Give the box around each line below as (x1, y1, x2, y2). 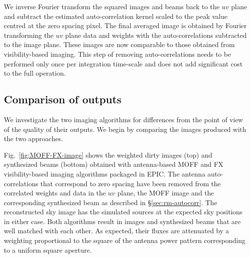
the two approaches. (4, 133, 63, 144)
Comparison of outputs (4, 92, 122, 107)
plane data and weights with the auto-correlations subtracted (65, 30, 247, 40)
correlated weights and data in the (4, 188, 106, 198)
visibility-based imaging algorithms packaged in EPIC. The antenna (4, 168, 205, 178)
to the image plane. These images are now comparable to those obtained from (4, 39, 235, 49)
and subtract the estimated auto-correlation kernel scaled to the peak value (4, 11, 228, 21)
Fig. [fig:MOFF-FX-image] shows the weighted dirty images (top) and (4, 149, 213, 160)
